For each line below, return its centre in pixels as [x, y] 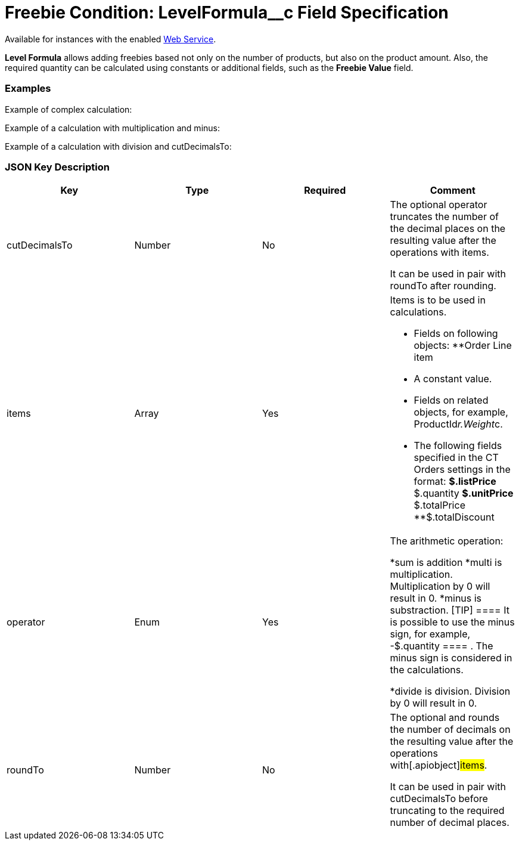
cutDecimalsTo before [439, 799]
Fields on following [456, 334]
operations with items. [439, 253]
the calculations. [427, 670]
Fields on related [451, 400]
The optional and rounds [445, 718]
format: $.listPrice [455, 482]
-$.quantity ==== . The [442, 646]
